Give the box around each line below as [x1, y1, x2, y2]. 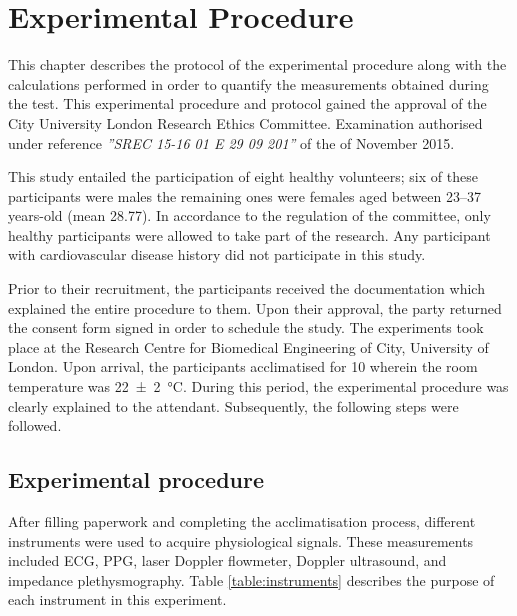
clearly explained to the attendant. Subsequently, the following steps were [8, 395, 459, 416]
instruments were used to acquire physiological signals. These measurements [8, 530, 474, 551]
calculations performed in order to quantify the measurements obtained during [8, 73, 489, 94]
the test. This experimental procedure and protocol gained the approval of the [8, 93, 487, 114]
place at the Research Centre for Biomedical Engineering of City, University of [8, 336, 489, 357]
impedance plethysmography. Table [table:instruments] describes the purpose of [8, 569, 495, 590]
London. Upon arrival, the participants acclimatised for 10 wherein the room [8, 356, 478, 377]
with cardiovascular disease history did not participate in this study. [8, 244, 426, 265]
